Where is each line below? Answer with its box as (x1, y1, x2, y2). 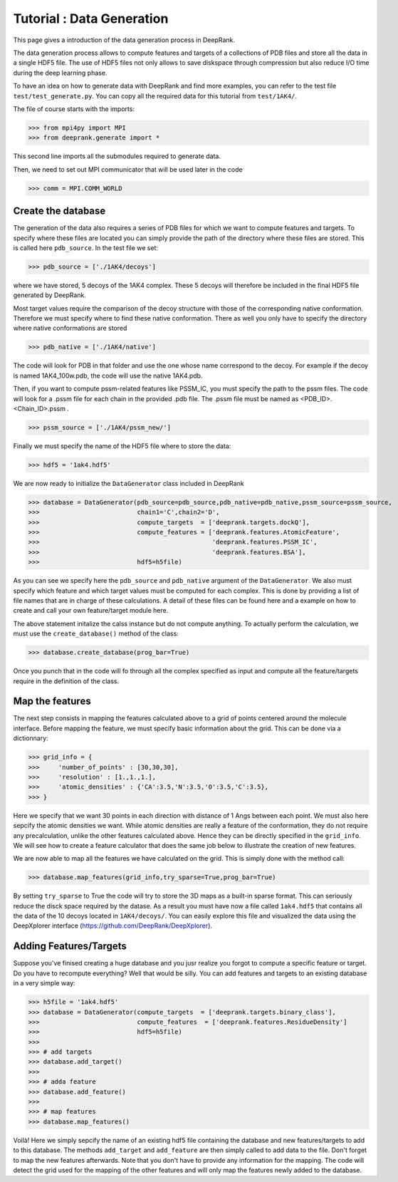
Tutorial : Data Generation (13, 11, 169, 26)
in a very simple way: (13, 979, 75, 987)
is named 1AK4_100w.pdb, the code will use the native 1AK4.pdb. (13, 371, 203, 380)
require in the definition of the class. (13, 677, 120, 685)
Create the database (13, 205, 106, 217)
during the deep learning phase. (13, 68, 108, 77)
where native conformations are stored (13, 324, 127, 333)
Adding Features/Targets (13, 940, 127, 953)
